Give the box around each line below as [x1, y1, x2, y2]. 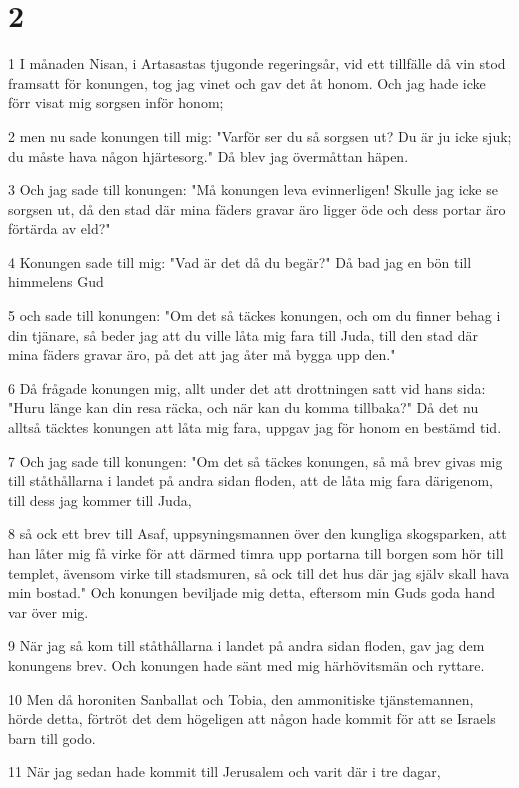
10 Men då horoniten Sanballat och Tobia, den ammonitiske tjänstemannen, [8, 688, 474, 709]
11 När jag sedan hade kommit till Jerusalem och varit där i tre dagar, [8, 761, 441, 782]
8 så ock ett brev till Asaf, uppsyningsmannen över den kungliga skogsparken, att [8, 523, 507, 544]
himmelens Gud [8, 271, 104, 292]
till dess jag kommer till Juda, [8, 489, 192, 510]
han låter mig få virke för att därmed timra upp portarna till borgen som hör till [8, 543, 504, 563]
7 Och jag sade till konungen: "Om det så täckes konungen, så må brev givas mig [8, 450, 503, 471]
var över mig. [8, 601, 89, 622]
